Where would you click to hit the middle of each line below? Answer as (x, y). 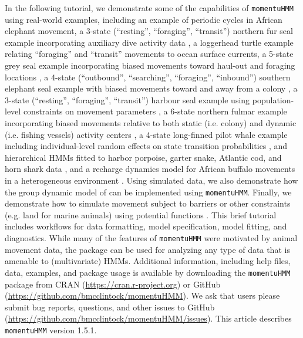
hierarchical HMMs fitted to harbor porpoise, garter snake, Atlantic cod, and (143, 157)
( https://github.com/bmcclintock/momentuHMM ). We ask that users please (142, 295)
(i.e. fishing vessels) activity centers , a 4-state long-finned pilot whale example (146, 134)
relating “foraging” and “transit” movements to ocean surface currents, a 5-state (149, 54)
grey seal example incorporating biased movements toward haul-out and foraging (150, 65)
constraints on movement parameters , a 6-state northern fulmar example (155, 111)
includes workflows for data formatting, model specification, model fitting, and (146, 226)
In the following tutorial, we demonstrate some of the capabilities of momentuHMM (149, 8)
